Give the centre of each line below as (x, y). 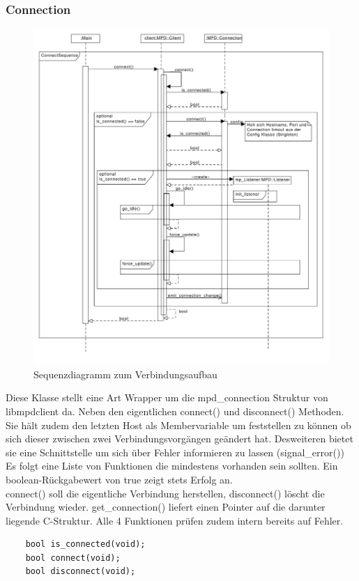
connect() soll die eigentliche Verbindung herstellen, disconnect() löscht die (165, 493)
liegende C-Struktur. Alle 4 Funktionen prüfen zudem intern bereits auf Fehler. (175, 520)
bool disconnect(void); (81, 572)
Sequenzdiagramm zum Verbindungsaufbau (125, 374)
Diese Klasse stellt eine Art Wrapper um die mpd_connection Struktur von (167, 397)
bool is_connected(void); (85, 544)
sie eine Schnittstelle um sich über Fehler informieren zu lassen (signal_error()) (175, 452)
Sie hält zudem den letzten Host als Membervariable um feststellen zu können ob (178, 425)
